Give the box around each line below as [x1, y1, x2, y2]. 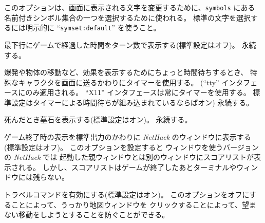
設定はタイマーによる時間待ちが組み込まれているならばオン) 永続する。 [11, 97, 254, 107]
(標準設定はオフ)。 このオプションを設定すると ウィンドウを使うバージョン [4, 141, 259, 152]
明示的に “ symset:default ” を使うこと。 [25, 22, 161, 33]
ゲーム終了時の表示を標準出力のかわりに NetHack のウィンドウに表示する [4, 132, 251, 142]
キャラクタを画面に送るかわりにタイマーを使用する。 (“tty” [18, 77, 219, 87]
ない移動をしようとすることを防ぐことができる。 [4, 209, 169, 220]
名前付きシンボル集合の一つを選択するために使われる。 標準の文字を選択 [4, 12, 251, 23]
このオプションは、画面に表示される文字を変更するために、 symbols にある [4, 2, 255, 12]
